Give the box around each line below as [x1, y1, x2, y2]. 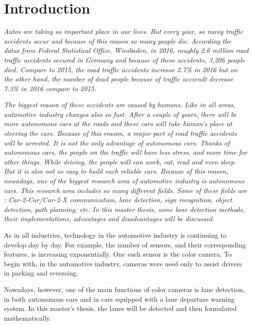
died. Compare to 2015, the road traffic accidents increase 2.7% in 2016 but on [4, 64, 238, 74]
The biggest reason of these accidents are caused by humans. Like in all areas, [4, 99, 236, 110]
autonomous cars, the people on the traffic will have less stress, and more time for [4, 147, 247, 157]
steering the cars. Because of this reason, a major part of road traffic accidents [4, 128, 237, 138]
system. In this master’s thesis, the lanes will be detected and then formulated [4, 303, 237, 313]
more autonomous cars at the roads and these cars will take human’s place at [4, 118, 233, 129]
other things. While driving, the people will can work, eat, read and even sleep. [4, 156, 236, 166]
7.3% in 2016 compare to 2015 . [4, 83, 97, 93]
